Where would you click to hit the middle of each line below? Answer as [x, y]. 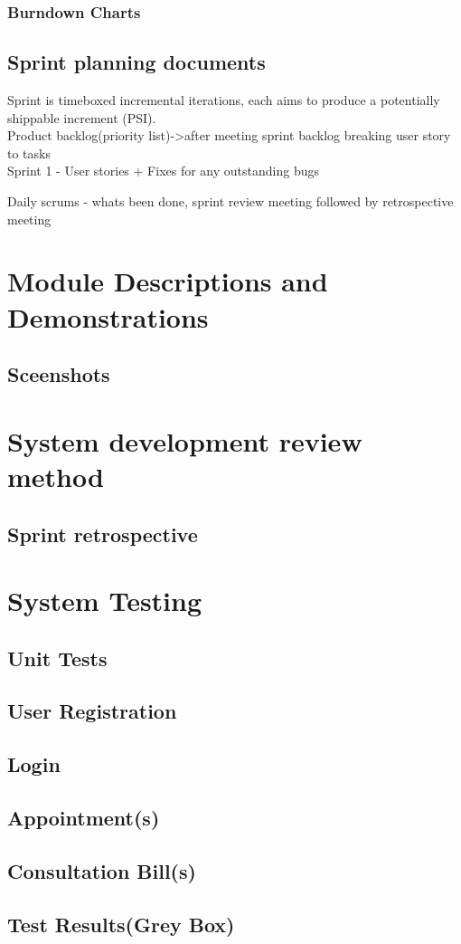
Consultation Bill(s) [102, 870]
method [56, 476]
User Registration [92, 711]
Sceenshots [59, 374]
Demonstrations [108, 316]
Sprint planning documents [136, 62]
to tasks [29, 153]
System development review [185, 440]
